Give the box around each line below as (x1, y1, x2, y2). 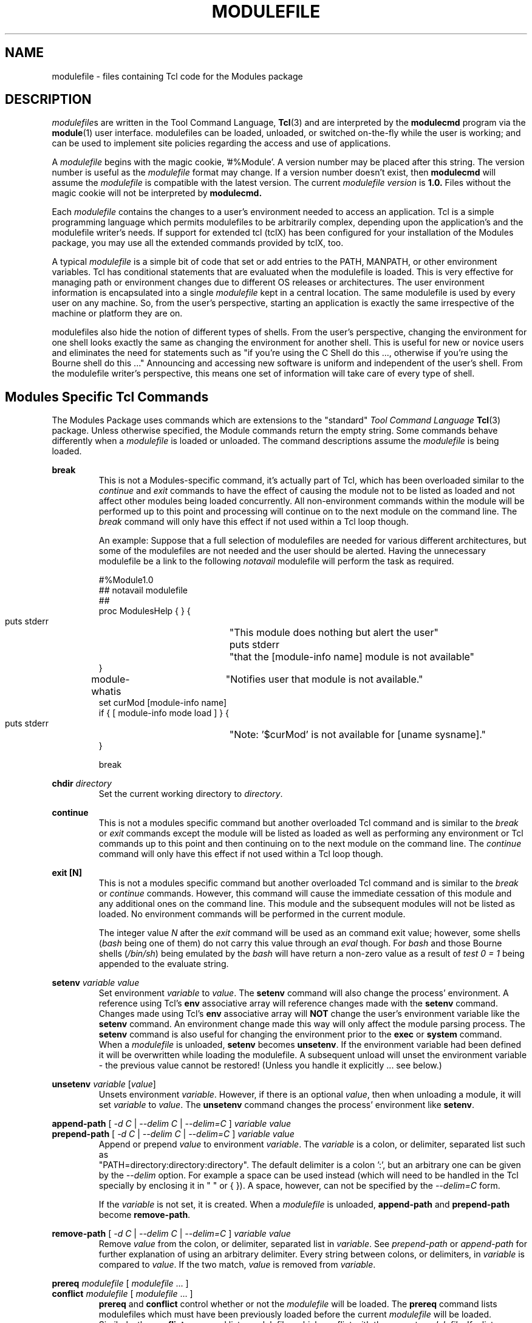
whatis (91, 685, 121, 698)
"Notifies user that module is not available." (225, 673, 423, 686)
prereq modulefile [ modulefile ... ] (52, 1278, 189, 1289)
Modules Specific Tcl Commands (5, 389, 209, 405)
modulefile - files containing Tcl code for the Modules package (52, 70, 303, 81)
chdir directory (52, 778, 112, 789)
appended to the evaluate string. (98, 959, 229, 969)
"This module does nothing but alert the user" (229, 626, 438, 639)
